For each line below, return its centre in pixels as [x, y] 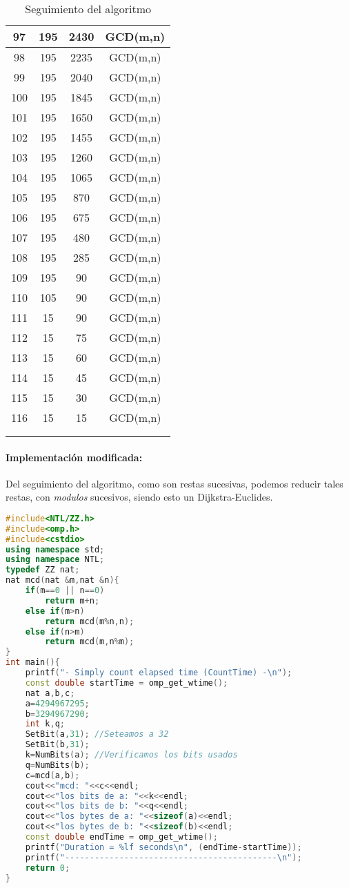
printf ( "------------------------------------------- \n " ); [163, 857]
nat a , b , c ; [50, 693]
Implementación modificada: [74, 457]
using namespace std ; [55, 549]
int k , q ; [45, 724]
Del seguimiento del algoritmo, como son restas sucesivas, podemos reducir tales [174, 483]
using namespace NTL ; [55, 560]
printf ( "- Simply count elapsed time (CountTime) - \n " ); [159, 673]
